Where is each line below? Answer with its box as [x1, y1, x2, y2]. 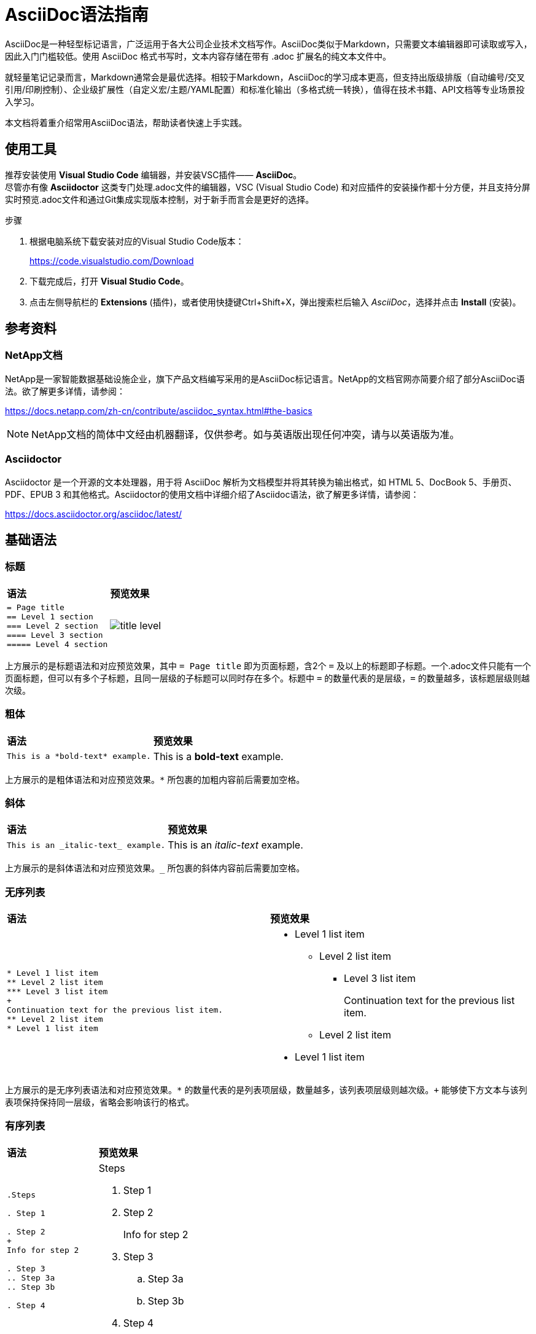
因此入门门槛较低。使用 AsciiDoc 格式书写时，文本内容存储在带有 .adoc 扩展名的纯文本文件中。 [5, 50, 391, 61]
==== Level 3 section [7, 630, 103, 640]
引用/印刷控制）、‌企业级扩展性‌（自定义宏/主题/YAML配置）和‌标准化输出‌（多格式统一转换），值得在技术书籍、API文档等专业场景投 [5, 84, 525, 95]
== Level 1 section [7, 611, 93, 621]
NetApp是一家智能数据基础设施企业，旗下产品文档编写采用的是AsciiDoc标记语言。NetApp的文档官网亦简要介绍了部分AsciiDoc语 [5, 373, 525, 384]
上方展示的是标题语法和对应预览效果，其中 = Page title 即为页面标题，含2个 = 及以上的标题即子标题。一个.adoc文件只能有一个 [5, 660, 531, 671]
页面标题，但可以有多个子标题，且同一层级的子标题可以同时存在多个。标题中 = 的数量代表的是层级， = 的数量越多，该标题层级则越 [5, 672, 530, 683]
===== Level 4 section [7, 639, 108, 649]
